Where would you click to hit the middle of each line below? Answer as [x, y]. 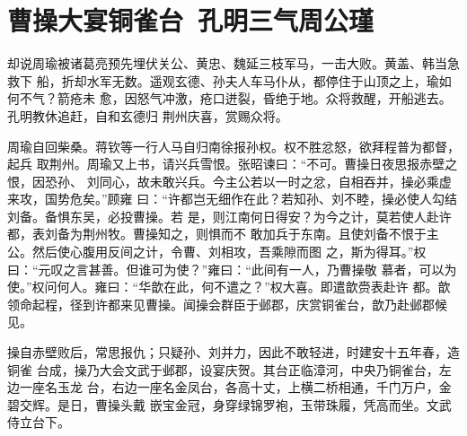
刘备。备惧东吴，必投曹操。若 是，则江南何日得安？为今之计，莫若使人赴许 [229, 216]
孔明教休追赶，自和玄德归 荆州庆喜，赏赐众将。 [148, 115]
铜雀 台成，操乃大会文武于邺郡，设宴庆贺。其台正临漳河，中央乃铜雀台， [223, 369]
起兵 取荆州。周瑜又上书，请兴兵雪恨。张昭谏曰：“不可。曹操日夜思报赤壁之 [233, 164]
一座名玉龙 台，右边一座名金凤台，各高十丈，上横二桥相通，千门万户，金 [235, 387]
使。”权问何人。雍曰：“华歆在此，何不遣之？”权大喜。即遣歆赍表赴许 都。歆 [229, 287]
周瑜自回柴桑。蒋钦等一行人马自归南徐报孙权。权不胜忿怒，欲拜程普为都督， [233, 146]
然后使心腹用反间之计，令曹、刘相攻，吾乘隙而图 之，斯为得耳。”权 [229, 252]
